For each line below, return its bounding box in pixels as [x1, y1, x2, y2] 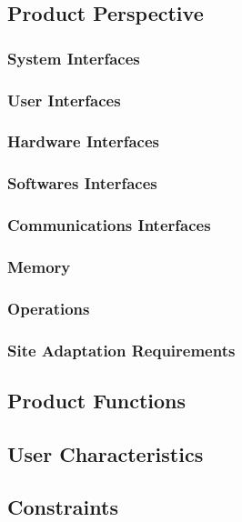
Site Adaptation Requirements [7, 338, 236, 361]
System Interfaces [7, 46, 140, 69]
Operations [7, 296, 90, 319]
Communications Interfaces [7, 214, 211, 236]
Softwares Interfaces [7, 172, 157, 195]
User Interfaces [7, 88, 121, 111]
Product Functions [7, 386, 187, 414]
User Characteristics [7, 439, 204, 467]
